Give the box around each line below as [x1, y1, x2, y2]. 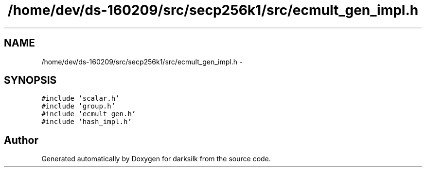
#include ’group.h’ [41, 102, 116, 110]
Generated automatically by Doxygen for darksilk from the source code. [41, 155, 271, 163]
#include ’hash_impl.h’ [41, 118, 132, 126]
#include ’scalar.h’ [41, 94, 120, 103]
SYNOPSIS [4, 74, 57, 87]
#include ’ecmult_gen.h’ [41, 110, 136, 118]
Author [4, 134, 38, 146]
